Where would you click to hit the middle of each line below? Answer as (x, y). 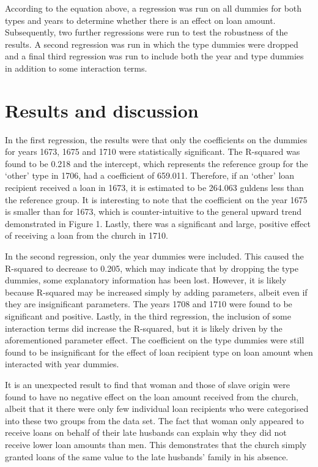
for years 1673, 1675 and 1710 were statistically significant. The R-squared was (153, 151)
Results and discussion (102, 110)
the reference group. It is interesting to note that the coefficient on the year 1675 (156, 199)
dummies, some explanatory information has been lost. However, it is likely (146, 280)
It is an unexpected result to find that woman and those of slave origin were (147, 384)
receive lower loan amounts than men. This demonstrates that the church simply (156, 444)
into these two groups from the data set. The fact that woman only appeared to (154, 420)
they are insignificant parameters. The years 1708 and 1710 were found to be (149, 304)
